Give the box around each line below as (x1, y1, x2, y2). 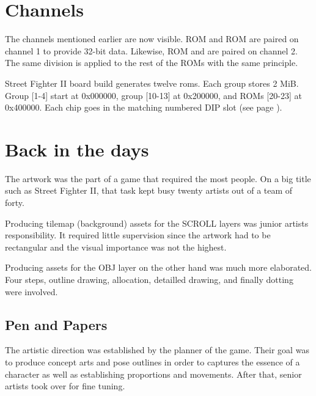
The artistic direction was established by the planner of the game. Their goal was (5, 343, 309, 356)
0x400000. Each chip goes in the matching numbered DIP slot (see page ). (5, 101, 282, 114)
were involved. (5, 285, 58, 298)
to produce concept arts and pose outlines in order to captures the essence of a (5, 355, 300, 368)
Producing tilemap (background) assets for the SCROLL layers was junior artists (5, 216, 309, 229)
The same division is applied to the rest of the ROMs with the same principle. (5, 56, 298, 69)
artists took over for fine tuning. (5, 380, 125, 392)
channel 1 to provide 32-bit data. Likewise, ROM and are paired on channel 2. (5, 44, 298, 57)
